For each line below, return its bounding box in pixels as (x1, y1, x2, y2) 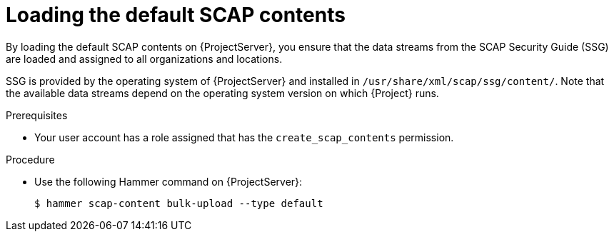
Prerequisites (6, 109, 68, 121)
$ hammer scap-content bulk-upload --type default (34, 197, 323, 209)
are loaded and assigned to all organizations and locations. (6, 52, 283, 65)
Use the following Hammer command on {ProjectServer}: (34, 175, 303, 188)
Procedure (6, 153, 55, 166)
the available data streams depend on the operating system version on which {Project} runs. (6, 86, 439, 99)
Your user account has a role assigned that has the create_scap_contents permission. (34, 131, 454, 143)
